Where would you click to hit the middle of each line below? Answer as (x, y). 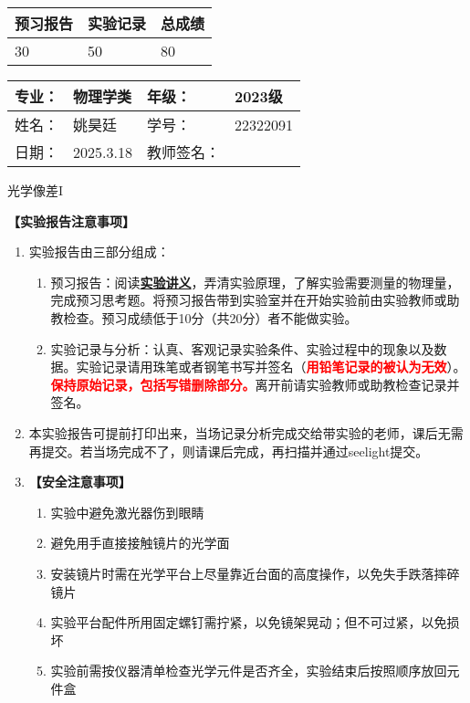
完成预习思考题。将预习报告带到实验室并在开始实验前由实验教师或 (249, 300)
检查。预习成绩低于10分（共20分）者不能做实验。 (210, 317)
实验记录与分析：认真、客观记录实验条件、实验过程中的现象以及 (242, 348)
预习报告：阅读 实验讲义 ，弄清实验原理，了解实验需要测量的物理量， (255, 282)
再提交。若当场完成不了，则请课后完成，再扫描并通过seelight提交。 (229, 451)
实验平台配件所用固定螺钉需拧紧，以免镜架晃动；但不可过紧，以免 (249, 622)
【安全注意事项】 (80, 482)
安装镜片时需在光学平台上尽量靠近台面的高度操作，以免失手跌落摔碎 (255, 573)
